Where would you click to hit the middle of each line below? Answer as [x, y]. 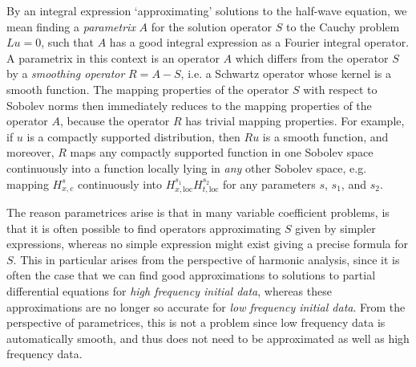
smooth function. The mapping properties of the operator [148, 89]
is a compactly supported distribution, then [133, 136]
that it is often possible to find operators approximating [144, 228]
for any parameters [269, 183]
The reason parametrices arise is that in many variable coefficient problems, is [198, 212]
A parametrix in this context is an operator [113, 57]
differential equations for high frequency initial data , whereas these [169, 290]
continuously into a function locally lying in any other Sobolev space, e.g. [187, 167]
